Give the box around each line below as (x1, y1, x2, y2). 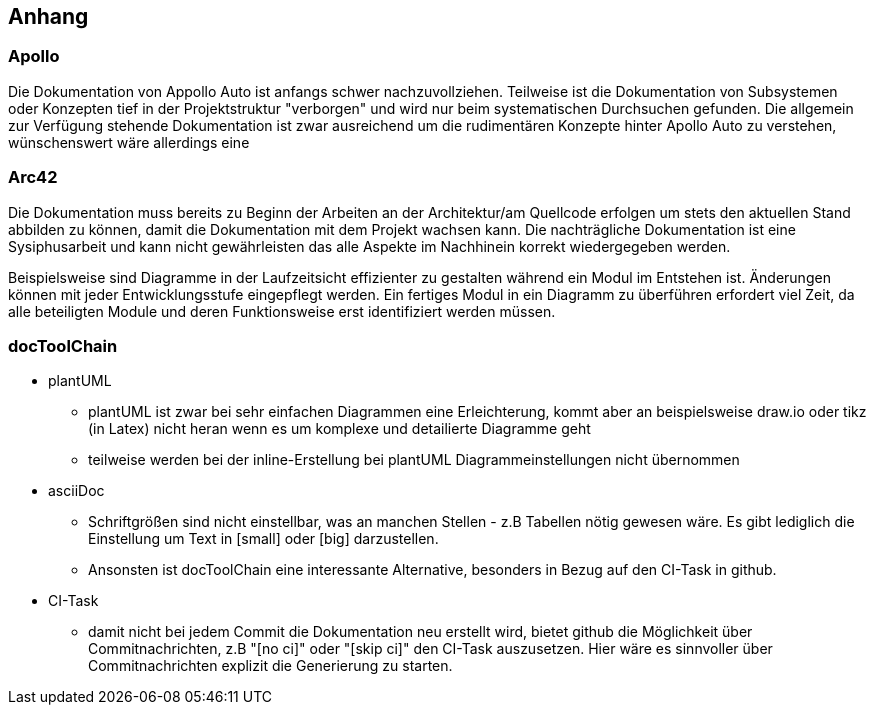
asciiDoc (48, 482, 105, 500)
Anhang (8, 4, 89, 29)
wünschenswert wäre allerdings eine (8, 133, 250, 151)
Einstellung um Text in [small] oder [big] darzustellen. (88, 530, 439, 548)
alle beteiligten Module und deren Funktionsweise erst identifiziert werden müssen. (8, 302, 556, 320)
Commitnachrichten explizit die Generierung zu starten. (88, 657, 453, 675)
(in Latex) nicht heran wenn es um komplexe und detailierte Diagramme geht (88, 420, 591, 438)
